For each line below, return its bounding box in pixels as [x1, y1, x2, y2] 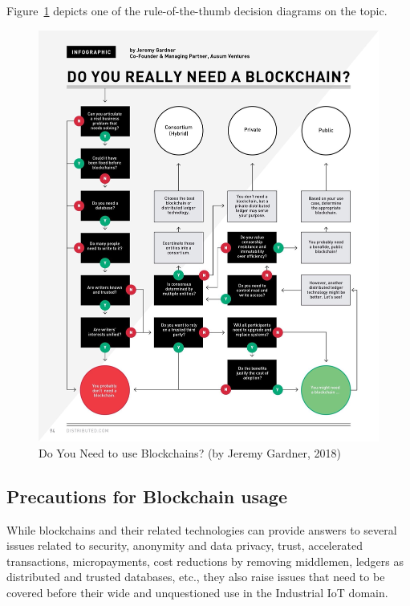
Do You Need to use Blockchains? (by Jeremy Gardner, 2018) [39, 444, 341, 461]
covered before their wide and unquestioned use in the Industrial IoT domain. [6, 584, 388, 600]
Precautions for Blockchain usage [6, 483, 287, 508]
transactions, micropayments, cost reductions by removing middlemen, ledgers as [6, 552, 404, 569]
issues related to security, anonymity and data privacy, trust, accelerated [6, 537, 363, 554]
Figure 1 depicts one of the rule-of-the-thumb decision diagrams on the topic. [6, 2, 388, 18]
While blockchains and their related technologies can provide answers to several [6, 521, 397, 538]
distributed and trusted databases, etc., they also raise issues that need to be [6, 568, 385, 585]
